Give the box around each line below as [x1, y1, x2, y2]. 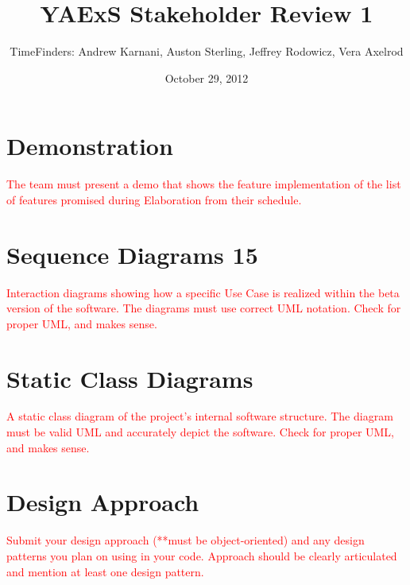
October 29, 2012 [164, 69, 249, 86]
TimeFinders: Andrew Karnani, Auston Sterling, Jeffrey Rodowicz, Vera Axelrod [10, 43, 404, 60]
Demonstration [6, 130, 173, 162]
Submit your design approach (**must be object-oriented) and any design [6, 532, 365, 548]
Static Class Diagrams [6, 362, 253, 394]
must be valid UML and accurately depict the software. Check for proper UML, [6, 424, 395, 440]
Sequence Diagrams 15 [6, 238, 258, 270]
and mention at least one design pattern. [6, 563, 204, 579]
